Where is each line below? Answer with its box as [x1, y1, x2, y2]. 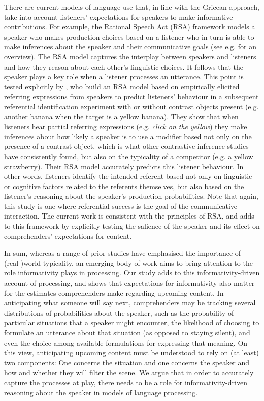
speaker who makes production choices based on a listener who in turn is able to [4, 31, 254, 42]
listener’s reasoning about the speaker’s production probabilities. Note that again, [4, 191, 258, 201]
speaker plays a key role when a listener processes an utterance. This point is [4, 71, 244, 82]
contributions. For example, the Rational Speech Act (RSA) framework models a [4, 21, 255, 32]
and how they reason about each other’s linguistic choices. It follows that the [4, 61, 244, 72]
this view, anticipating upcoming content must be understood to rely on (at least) [4, 347, 259, 358]
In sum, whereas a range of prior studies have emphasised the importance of [4, 248, 241, 258]
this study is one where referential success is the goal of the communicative [4, 200, 238, 211]
